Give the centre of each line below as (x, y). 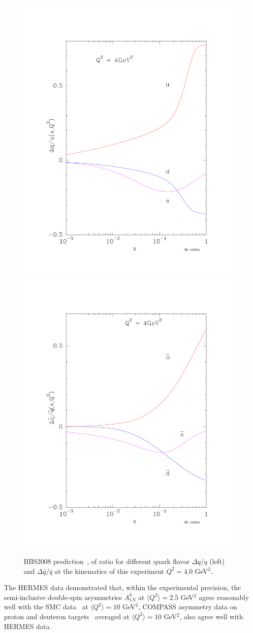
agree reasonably (224, 597)
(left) (217, 561)
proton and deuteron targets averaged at (67, 616)
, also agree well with (211, 616)
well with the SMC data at (46, 607)
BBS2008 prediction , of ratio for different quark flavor (107, 561)
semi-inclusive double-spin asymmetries (63, 597)
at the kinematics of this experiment (110, 571)
